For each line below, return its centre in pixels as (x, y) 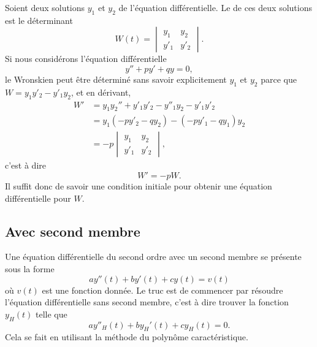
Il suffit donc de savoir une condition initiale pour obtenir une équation (139, 186)
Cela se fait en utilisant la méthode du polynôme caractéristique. (127, 337)
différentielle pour (38, 198)
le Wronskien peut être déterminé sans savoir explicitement (116, 79)
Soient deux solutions (45, 7)
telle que (52, 314)
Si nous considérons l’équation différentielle (86, 59)
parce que (279, 79)
